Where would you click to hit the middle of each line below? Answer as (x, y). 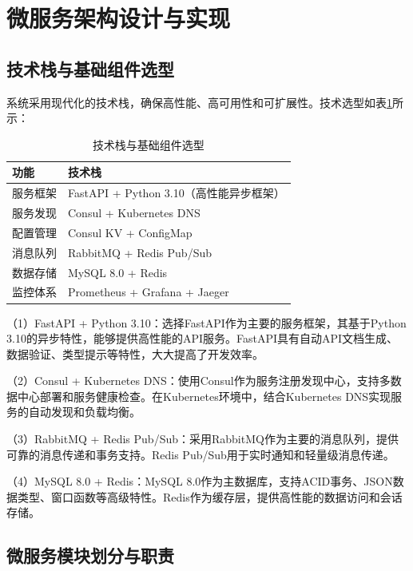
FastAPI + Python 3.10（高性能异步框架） (177, 193)
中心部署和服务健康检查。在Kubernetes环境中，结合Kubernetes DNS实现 (204, 396)
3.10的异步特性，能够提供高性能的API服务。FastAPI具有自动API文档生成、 (203, 338)
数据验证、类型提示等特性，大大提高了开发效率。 (135, 353)
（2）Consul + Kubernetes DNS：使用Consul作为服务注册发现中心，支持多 (199, 381)
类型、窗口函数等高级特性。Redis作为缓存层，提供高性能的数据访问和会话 (210, 496)
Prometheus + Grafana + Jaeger (149, 292)
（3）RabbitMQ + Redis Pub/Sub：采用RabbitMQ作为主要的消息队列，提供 (203, 439)
